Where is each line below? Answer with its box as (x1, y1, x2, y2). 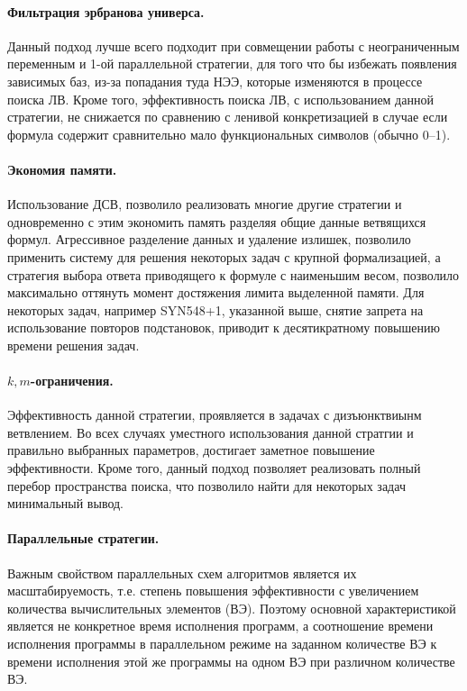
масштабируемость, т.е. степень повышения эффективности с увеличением (7, 581, 419, 600)
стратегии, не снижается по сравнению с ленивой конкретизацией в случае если (7, 107, 448, 126)
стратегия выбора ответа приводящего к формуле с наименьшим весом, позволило (7, 265, 460, 284)
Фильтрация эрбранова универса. (7, 2, 205, 21)
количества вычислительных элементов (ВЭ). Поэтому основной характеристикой (7, 598, 456, 617)
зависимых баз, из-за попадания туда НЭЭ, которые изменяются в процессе (7, 71, 423, 90)
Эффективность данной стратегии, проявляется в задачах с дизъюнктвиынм (7, 405, 422, 424)
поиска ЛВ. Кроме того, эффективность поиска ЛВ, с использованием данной (7, 89, 434, 108)
